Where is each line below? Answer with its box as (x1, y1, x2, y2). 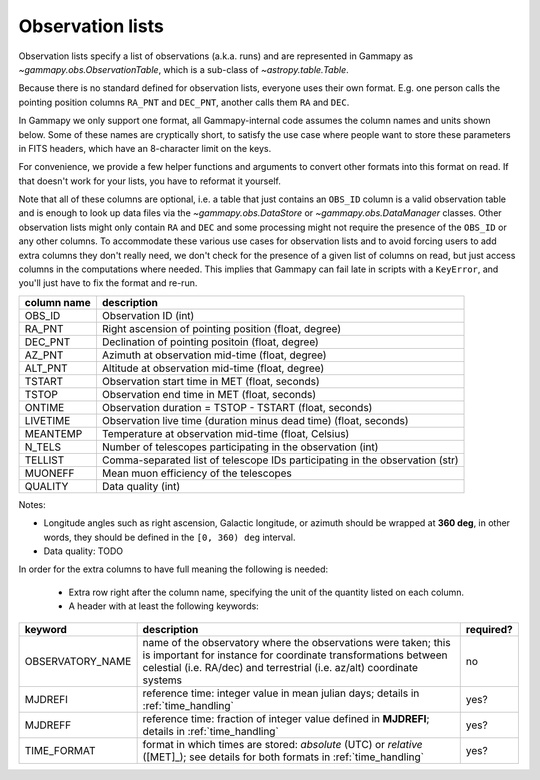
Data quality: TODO (43, 545, 124, 557)
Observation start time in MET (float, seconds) (101, 374, 320, 388)
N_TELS (24, 440, 62, 454)
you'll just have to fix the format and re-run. (18, 277, 198, 289)
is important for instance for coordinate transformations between (142, 648, 448, 662)
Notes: (18, 498, 46, 510)
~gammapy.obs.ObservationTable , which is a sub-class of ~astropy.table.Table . (18, 63, 349, 75)
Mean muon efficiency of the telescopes (101, 466, 292, 480)
